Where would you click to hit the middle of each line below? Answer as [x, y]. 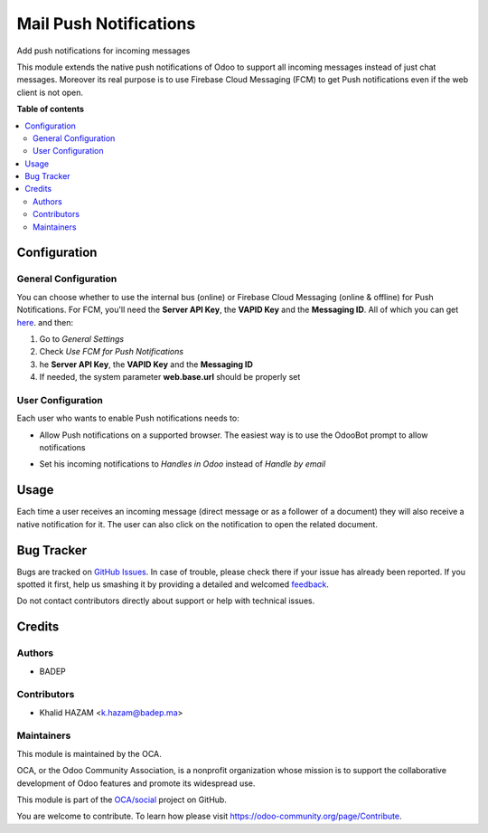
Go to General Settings [82, 338]
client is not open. [50, 92]
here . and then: [45, 322]
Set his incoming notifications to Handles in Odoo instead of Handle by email [183, 464]
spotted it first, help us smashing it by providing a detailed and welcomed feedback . [173, 584]
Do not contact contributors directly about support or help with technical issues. [166, 601]
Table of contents [51, 109]
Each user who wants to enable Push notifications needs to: [128, 418]
